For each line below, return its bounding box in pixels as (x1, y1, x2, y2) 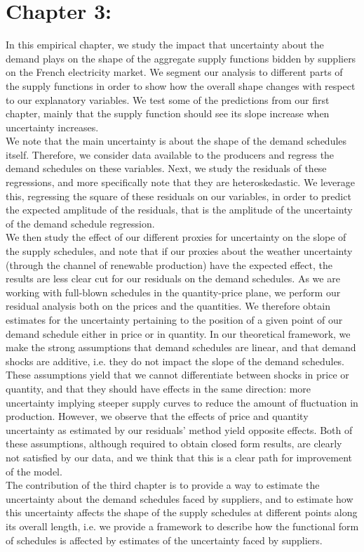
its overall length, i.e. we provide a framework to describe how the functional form (6, 518, 359, 533)
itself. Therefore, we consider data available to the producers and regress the (6, 147, 335, 162)
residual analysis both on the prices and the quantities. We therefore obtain (6, 298, 330, 313)
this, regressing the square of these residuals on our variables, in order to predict (6, 188, 351, 203)
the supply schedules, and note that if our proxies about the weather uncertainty (6, 244, 353, 258)
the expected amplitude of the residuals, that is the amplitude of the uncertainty (6, 202, 353, 217)
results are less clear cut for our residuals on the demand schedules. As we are (6, 271, 340, 286)
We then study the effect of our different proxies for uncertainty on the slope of (6, 230, 346, 244)
